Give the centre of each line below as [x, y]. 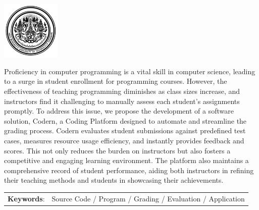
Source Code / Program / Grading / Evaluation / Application [148, 198]
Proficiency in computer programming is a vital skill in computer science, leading [130, 71]
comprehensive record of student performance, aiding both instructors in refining [129, 170]
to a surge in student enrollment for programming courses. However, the [116, 81]
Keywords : [26, 198]
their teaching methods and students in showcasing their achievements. [114, 180]
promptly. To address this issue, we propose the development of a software [119, 111]
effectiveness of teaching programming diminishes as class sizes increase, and [122, 91]
